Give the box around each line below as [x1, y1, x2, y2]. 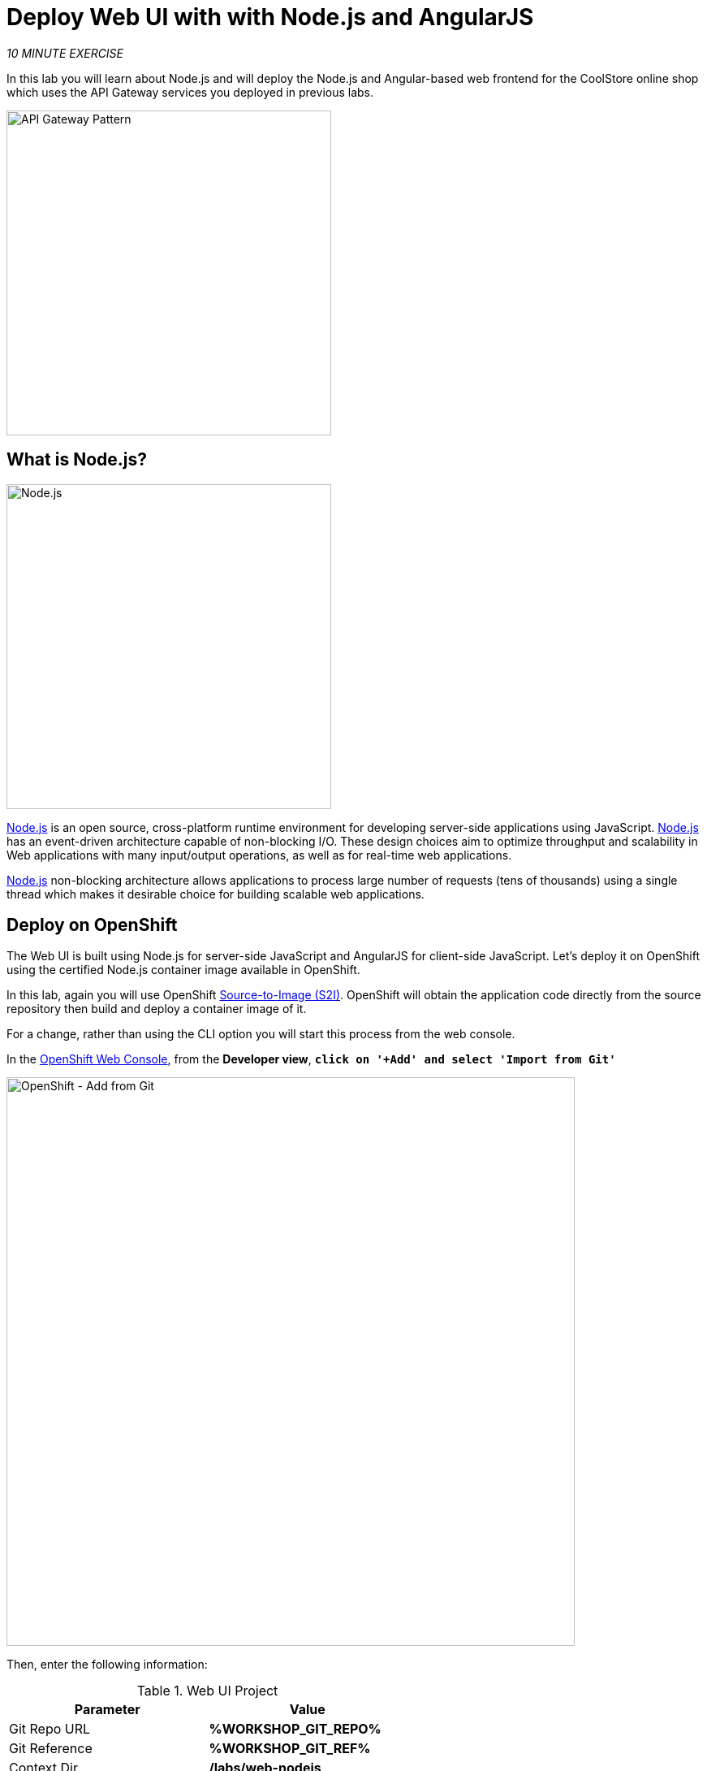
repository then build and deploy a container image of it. [6, 1002, 307, 1016]
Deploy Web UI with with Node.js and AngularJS [6, 3, 534, 31]
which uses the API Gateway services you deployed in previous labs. [6, 84, 374, 99]
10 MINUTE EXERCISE [6, 45, 124, 60]
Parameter [74, 1701, 140, 1718]
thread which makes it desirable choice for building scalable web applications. [6, 886, 425, 901]
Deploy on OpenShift [6, 915, 178, 936]
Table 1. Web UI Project [136, 1682, 278, 1700]
